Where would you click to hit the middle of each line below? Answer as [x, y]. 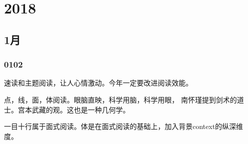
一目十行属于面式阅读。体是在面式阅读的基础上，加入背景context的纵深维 [124, 126]
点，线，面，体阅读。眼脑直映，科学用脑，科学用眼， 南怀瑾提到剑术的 [121, 99]
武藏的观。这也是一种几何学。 [81, 109]
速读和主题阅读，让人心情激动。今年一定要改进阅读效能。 [98, 83]
